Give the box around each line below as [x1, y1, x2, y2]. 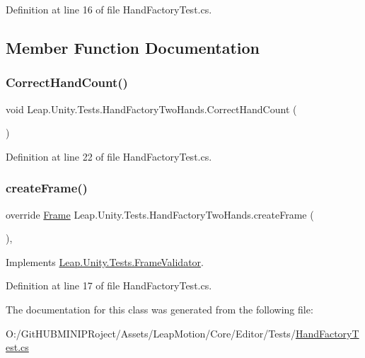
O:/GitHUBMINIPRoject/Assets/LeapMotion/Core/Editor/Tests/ [6, 325, 296, 340]
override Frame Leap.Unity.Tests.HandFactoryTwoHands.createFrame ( [6, 207, 314, 221]
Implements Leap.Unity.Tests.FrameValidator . [6, 254, 204, 269]
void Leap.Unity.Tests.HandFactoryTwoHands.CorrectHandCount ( [6, 101, 297, 116]
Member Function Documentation [6, 36, 260, 58]
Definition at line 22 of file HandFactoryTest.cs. [6, 149, 212, 163]
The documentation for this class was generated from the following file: [6, 301, 313, 316]
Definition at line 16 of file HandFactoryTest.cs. [6, 2, 212, 16]
